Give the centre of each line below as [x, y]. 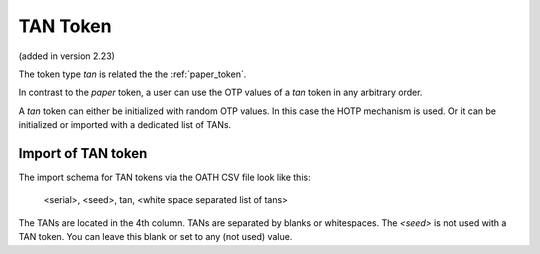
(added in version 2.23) [66, 56]
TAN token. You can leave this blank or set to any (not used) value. [155, 237]
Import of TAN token [83, 153]
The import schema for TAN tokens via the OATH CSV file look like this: [164, 177]
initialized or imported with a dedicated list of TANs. [125, 125]
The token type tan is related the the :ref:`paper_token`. [132, 74]
